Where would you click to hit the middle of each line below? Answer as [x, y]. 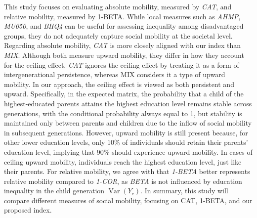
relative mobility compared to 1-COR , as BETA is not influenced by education [123, 181]
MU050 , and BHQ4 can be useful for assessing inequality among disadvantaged [124, 26]
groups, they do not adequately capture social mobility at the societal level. [118, 35]
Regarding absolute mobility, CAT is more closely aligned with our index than [123, 45]
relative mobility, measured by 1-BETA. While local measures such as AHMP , [122, 16]
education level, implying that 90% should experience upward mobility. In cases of [128, 152]
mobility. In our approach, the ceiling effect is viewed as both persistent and [119, 84]
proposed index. [28, 210]
